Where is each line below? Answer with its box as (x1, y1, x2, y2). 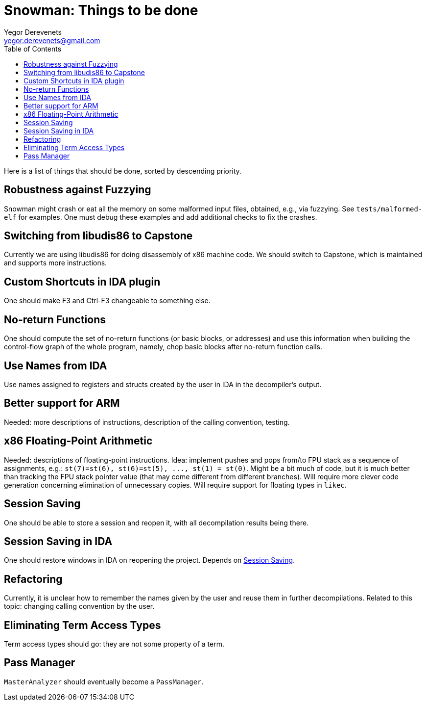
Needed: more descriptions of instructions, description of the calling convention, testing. (4, 418, 290, 426)
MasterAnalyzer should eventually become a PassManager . (4, 677, 204, 686)
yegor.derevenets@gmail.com (4, 36, 100, 45)
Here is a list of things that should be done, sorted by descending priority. (4, 166, 241, 175)
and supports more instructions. (4, 259, 107, 267)
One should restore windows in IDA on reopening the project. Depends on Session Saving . (4, 556, 295, 565)
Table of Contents (4, 44, 62, 53)
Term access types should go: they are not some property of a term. (4, 640, 224, 649)
